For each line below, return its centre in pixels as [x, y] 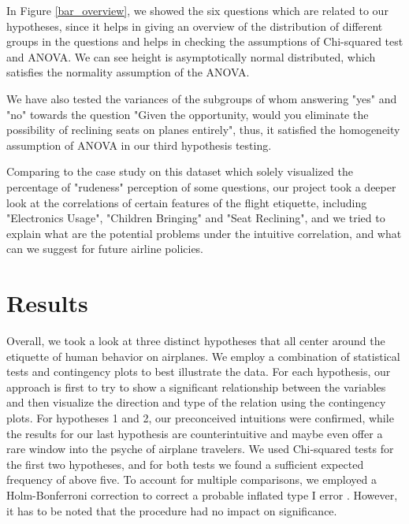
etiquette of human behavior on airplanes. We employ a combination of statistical [203, 356]
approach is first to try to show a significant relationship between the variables [196, 386]
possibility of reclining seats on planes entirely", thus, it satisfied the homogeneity [203, 130]
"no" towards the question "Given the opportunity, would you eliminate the [188, 114]
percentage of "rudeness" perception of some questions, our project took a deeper [201, 186]
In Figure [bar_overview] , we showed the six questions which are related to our [197, 10]
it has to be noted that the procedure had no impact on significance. [172, 510]
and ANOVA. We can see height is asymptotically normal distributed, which [191, 56]
